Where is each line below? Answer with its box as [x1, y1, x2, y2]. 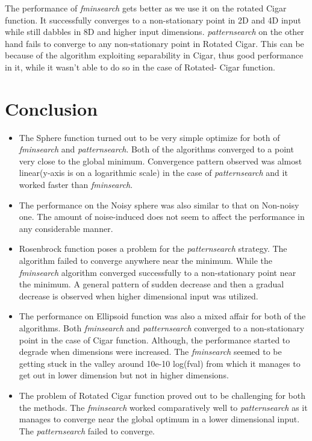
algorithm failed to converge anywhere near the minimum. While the [19, 254, 272, 267]
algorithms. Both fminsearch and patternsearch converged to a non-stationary [19, 322, 305, 334]
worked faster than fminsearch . [19, 178, 133, 191]
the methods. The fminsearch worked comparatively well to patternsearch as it [19, 401, 308, 413]
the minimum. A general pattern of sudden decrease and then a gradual [19, 278, 284, 290]
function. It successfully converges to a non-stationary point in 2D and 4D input [5, 13, 301, 26]
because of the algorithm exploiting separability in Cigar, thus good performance [5, 49, 304, 61]
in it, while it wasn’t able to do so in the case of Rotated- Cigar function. [5, 60, 275, 73]
